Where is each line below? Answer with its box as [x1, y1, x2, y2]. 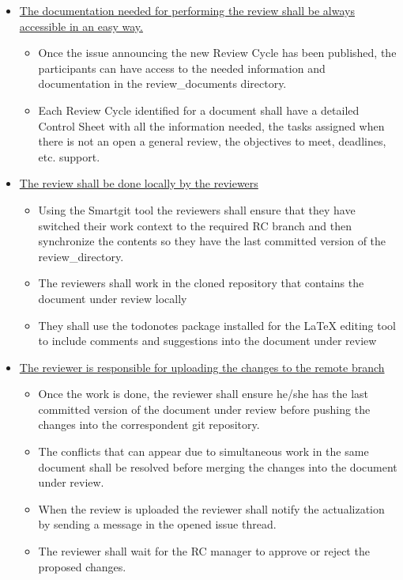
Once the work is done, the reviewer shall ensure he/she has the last [38, 385, 369, 402]
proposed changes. [38, 558, 126, 574]
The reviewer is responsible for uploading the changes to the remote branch [19, 358, 385, 375]
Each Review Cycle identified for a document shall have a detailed [38, 101, 360, 118]
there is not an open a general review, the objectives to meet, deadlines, [38, 133, 386, 150]
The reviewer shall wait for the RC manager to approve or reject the [38, 543, 370, 559]
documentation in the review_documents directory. [38, 75, 287, 92]
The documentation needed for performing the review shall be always [19, 2, 355, 18]
